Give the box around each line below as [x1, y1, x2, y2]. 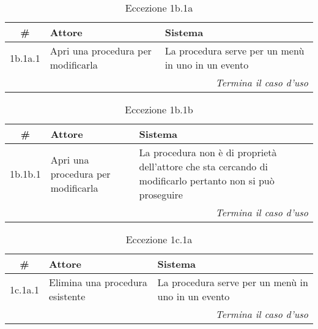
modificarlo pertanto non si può [139, 173, 275, 187]
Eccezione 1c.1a [125, 232, 193, 246]
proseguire [139, 187, 183, 202]
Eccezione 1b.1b [125, 102, 193, 116]
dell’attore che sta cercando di [139, 159, 268, 173]
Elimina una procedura [49, 275, 147, 289]
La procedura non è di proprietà [139, 145, 277, 159]
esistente [49, 289, 86, 303]
